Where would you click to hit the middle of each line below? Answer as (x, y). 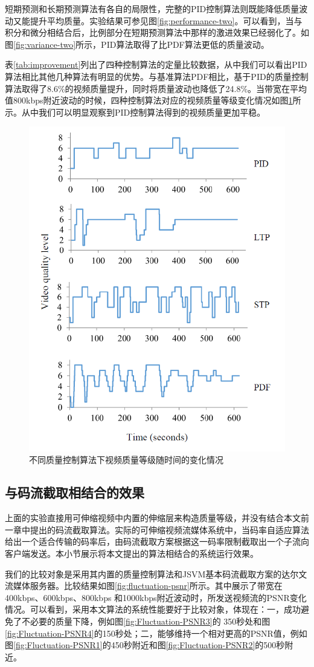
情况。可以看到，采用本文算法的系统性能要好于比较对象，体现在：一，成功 (153, 609)
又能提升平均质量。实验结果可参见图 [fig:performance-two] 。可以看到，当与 (158, 20)
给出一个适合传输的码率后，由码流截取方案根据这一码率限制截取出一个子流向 (157, 541)
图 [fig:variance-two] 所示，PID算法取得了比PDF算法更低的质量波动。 (137, 44)
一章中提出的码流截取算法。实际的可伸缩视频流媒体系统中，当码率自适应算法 (157, 529)
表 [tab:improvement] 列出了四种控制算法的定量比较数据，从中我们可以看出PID (156, 64)
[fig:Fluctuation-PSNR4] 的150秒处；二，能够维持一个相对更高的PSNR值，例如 (156, 633)
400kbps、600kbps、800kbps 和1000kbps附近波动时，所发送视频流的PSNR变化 (156, 597)
